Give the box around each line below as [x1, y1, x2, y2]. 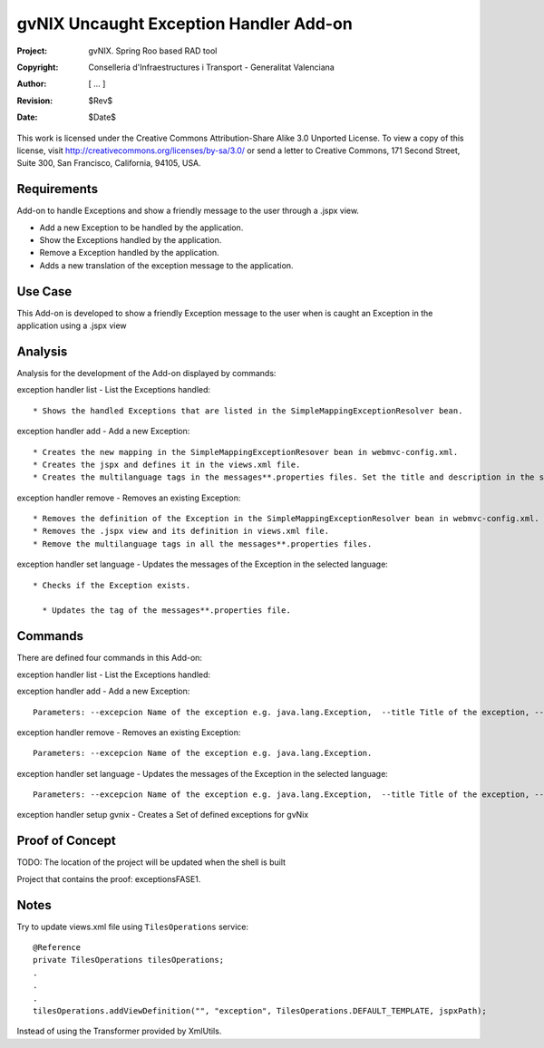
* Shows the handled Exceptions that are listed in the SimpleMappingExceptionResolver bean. [33, 405, 463, 416]
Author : [16, 78, 47, 90]
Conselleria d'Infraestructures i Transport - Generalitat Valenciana [88, 62, 335, 73]
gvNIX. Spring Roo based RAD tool [88, 45, 218, 56]
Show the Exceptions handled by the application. [39, 234, 222, 245]
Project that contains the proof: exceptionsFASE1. [16, 873, 201, 884]
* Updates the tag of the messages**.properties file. [42, 606, 292, 616]
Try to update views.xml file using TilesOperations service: [16, 921, 249, 932]
